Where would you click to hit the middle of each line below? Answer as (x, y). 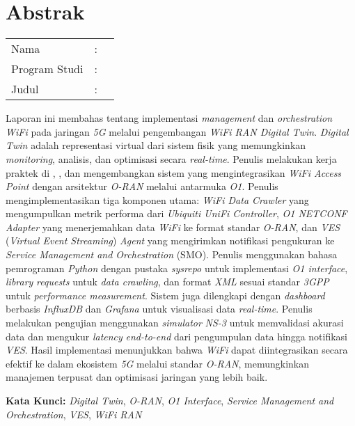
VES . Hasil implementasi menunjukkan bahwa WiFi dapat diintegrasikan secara (177, 350)
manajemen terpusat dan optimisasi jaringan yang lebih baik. (137, 377)
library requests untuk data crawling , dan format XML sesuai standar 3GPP (167, 282)
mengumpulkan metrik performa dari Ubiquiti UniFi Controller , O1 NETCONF (176, 213)
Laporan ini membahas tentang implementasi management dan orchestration (169, 118)
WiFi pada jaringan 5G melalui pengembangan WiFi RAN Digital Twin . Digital (177, 131)
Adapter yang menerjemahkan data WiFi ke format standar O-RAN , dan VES (173, 227)
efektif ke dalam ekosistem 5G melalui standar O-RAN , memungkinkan (158, 363)
